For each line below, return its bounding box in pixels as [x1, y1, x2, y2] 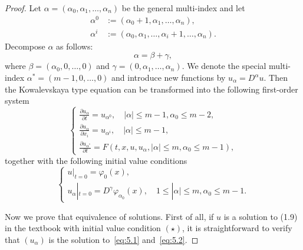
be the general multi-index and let [121, 2, 245, 14]
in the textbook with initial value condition [5, 222, 161, 234]
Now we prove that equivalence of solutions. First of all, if [5, 210, 214, 222]
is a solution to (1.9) [223, 210, 298, 222]
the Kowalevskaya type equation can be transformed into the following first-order [5, 83, 298, 95]
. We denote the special [182, 60, 266, 72]
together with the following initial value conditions [5, 154, 187, 166]
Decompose [5, 40, 45, 52]
